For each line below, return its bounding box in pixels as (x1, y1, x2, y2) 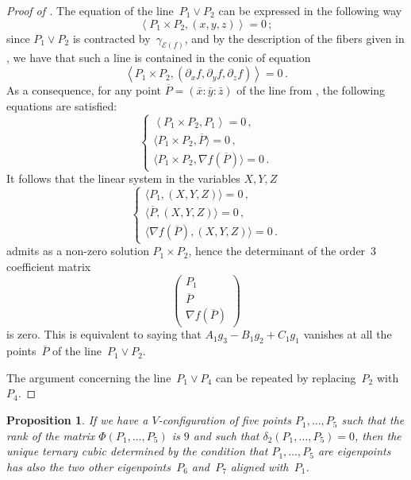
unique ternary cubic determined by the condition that (6, 443, 268, 459)
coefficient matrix (6, 258, 91, 275)
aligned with (230, 458, 289, 474)
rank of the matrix (6, 427, 95, 443)
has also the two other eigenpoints (6, 458, 171, 474)
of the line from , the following (236, 82, 386, 99)
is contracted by (72, 29, 151, 46)
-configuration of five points (158, 412, 291, 428)
